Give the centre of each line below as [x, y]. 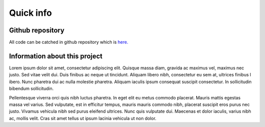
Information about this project [56, 56]
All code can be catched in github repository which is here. [69, 42]
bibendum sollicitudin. [31, 89]
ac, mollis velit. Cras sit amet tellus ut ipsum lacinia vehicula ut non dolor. [83, 118]
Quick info [30, 13]
